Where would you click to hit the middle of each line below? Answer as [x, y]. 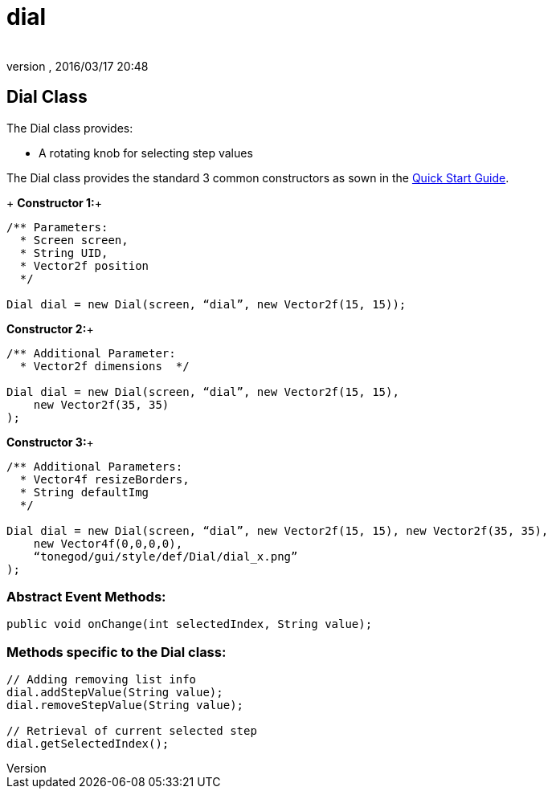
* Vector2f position [84, 265]
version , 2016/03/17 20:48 [78, 66]
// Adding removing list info [102, 680]
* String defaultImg [84, 492]
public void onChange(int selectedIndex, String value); [190, 624]
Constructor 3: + [50, 442]
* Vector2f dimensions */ [104, 366]
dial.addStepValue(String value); [115, 693]
